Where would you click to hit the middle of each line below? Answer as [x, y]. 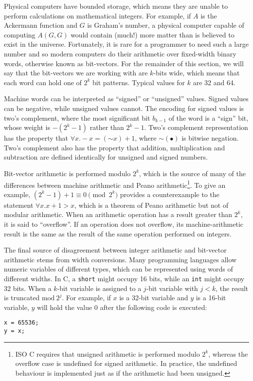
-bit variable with [172, 288]
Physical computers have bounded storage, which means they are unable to [116, 6]
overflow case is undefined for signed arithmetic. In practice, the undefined [126, 363]
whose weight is [27, 127]
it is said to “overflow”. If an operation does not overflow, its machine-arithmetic [124, 224]
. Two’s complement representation [196, 127]
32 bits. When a [28, 288]
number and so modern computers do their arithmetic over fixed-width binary [120, 53]
